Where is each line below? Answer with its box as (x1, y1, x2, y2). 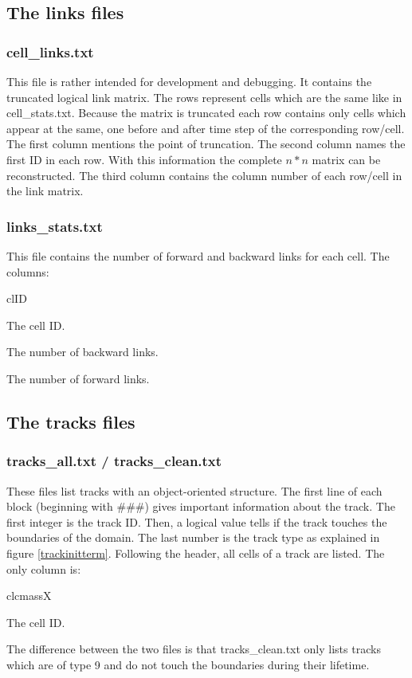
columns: (6, 263, 49, 280)
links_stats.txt (6, 216, 103, 236)
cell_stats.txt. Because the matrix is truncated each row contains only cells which (6, 104, 406, 121)
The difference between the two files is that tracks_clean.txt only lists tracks (6, 641, 381, 657)
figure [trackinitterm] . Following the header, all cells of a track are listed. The (6, 544, 385, 561)
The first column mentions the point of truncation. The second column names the (6, 135, 406, 152)
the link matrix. (6, 182, 84, 199)
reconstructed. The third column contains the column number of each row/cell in (6, 167, 402, 183)
